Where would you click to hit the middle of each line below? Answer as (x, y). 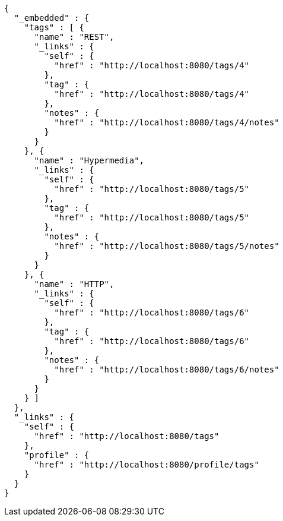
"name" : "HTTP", (74, 284)
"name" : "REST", (74, 37)
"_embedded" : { (52, 18)
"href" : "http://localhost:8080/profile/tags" (147, 465)
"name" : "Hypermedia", (89, 160)
